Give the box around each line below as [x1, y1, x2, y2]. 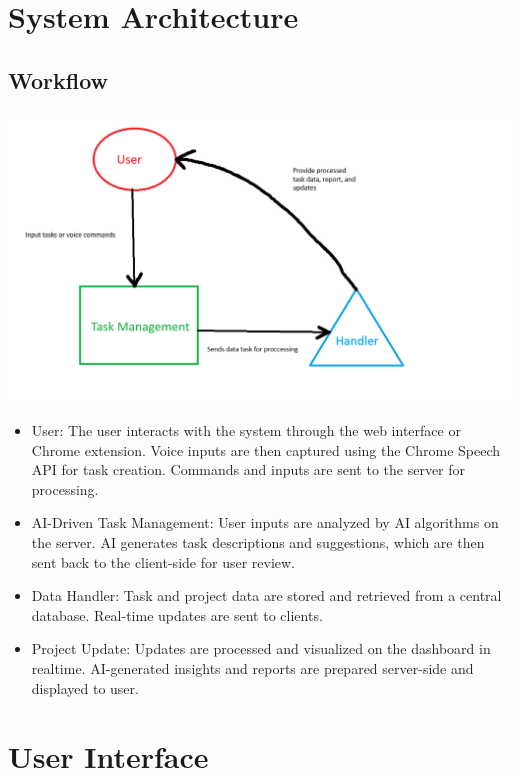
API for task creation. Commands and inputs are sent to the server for [31, 459, 466, 480]
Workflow [8, 64, 109, 95]
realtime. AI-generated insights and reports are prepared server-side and [31, 658, 474, 678]
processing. [31, 478, 99, 499]
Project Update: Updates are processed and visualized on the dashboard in [31, 638, 491, 659]
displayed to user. [31, 677, 139, 698]
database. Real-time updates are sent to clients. [31, 604, 323, 625]
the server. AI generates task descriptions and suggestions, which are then [31, 532, 485, 553]
